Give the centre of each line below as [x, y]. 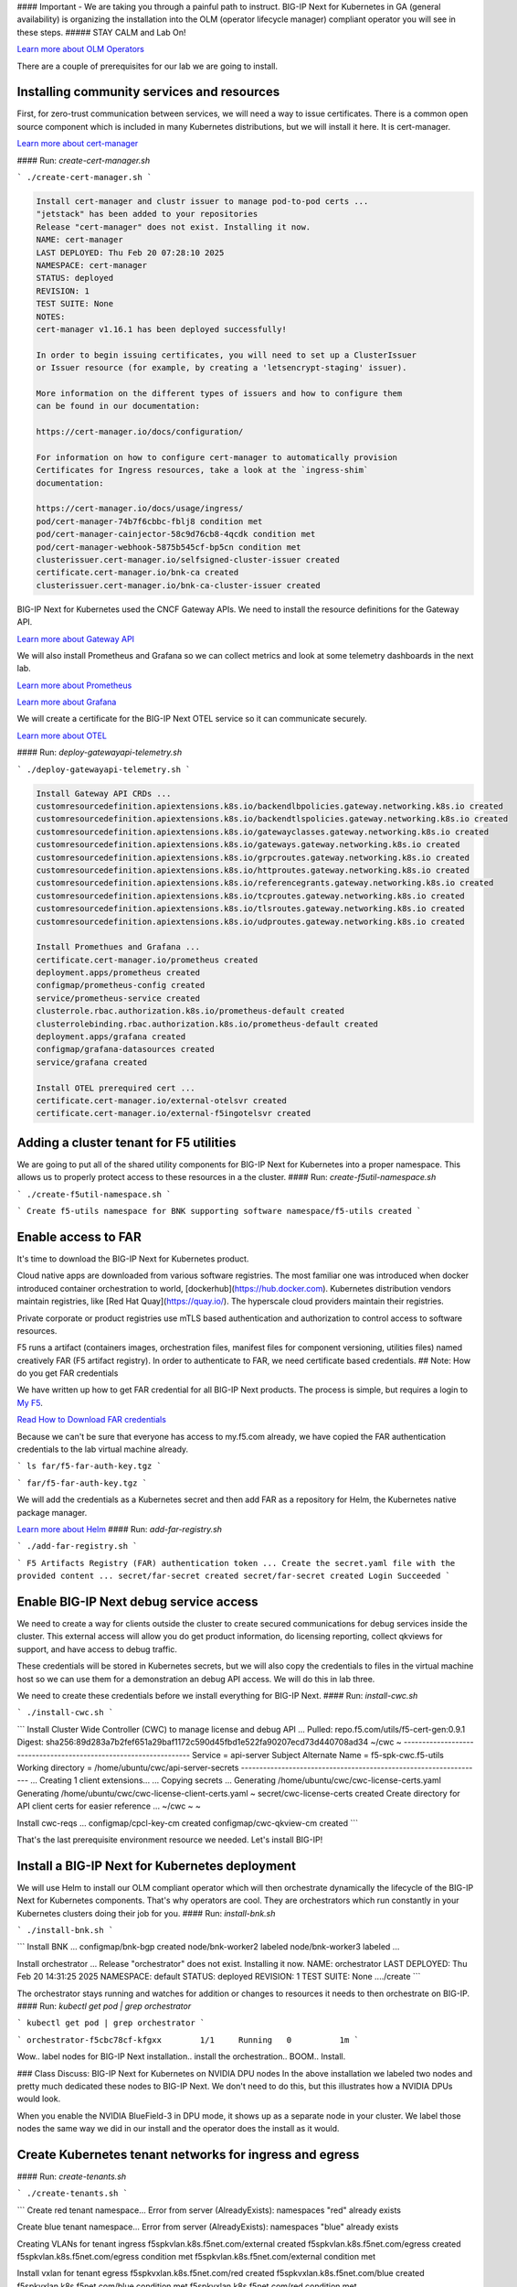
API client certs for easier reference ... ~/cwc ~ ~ [109, 1806]
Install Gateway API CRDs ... [104, 793]
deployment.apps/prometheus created [118, 973]
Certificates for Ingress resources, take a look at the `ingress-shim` [202, 470]
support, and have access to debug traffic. [97, 1649]
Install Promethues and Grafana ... [118, 947]
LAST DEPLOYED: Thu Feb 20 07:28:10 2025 [130, 252]
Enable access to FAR [79, 1236]
